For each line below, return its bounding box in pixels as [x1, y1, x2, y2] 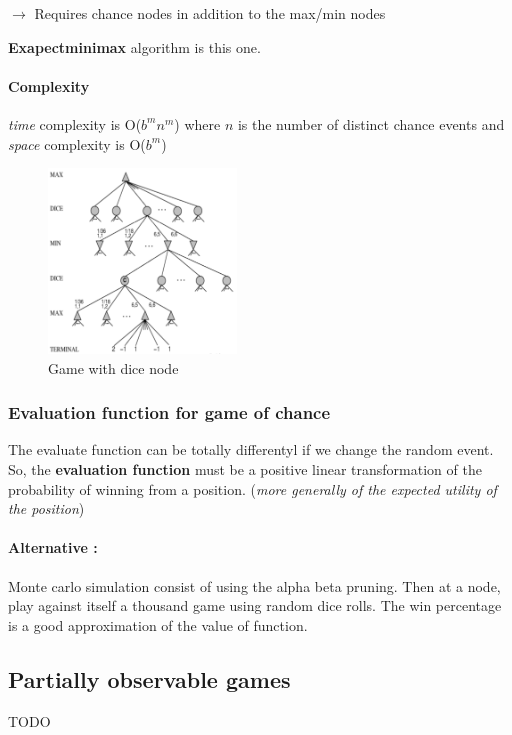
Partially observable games [8, 663, 291, 694]
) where [174, 113, 221, 134]
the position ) [8, 498, 85, 519]
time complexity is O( [8, 113, 142, 134]
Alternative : [8, 537, 98, 558]
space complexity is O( [8, 133, 146, 154]
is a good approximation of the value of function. [8, 614, 308, 635]
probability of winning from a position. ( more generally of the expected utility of [8, 478, 497, 499]
